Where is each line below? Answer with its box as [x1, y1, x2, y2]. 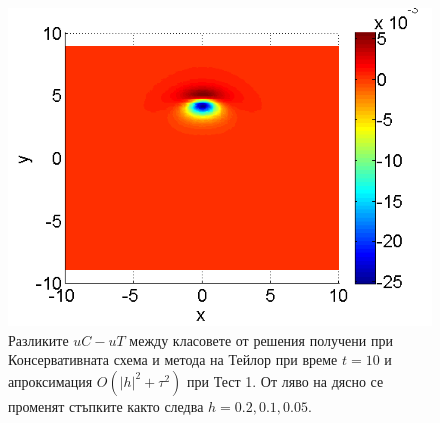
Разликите [8, 329, 69, 350]
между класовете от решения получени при [129, 329, 393, 350]
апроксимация [8, 370, 93, 391]
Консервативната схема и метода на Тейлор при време [8, 349, 338, 370]
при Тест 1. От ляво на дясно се [187, 370, 384, 391]
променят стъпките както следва [8, 395, 204, 416]
